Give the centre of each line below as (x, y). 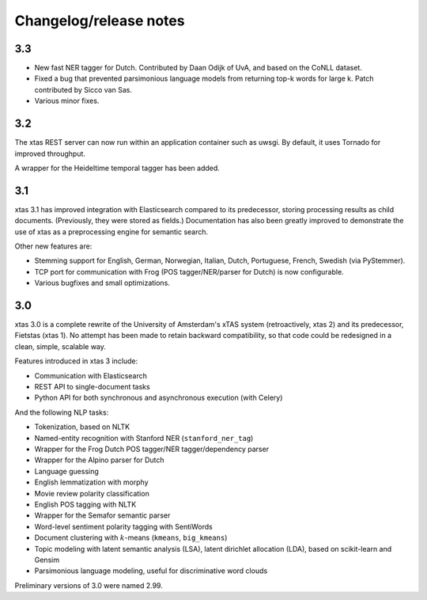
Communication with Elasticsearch (91, 375)
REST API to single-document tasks (92, 387)
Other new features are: (53, 246)
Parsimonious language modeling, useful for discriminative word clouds (151, 571)
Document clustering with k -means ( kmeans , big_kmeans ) (131, 537)
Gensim (47, 560)
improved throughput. (50, 154)
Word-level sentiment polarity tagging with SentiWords (123, 526)
